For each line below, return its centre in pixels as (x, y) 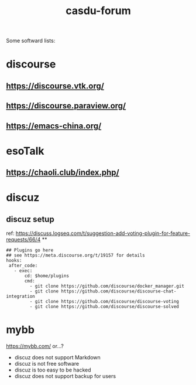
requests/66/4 (23, 240)
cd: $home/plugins (47, 276)
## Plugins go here (30, 250)
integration (20, 297)
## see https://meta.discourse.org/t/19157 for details (75, 255)
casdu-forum (98, 11)
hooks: (14, 261)
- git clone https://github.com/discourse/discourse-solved (104, 307)
